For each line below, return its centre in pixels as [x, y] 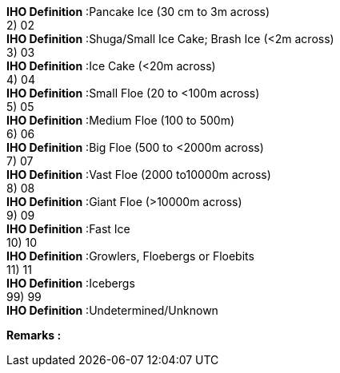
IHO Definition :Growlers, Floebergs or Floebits [130, 256]
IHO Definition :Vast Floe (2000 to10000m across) [139, 175]
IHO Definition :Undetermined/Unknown [112, 310]
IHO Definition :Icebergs [71, 283]
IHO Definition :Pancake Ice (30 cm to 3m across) [138, 12]
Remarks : [34, 335]
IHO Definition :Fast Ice [68, 229]
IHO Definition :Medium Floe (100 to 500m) [121, 120]
